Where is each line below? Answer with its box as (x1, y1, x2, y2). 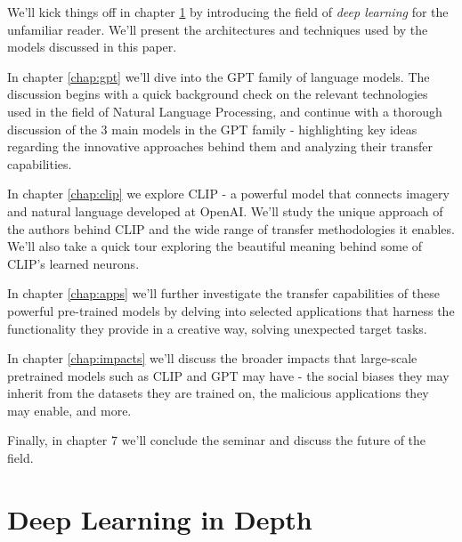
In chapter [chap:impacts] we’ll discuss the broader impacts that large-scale (7, 349, 417, 368)
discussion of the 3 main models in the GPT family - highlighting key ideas (7, 119, 417, 138)
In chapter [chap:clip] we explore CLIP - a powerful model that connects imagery (7, 184, 450, 203)
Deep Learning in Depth (7, 500, 312, 537)
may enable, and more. (7, 400, 132, 419)
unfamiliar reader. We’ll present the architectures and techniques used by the (7, 20, 428, 38)
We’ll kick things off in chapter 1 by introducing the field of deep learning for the (7, 3, 449, 20)
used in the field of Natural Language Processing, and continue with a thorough (7, 101, 442, 120)
